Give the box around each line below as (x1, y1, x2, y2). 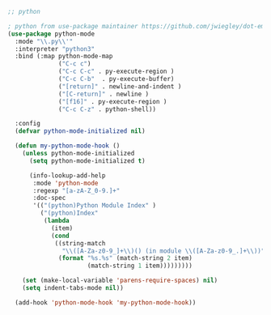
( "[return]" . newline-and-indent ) (58, 82, 182, 91)
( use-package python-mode (7, 29, 95, 38)
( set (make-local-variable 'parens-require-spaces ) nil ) (22, 276, 218, 285)
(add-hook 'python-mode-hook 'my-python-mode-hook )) (15, 298, 197, 307)
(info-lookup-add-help (28, 171, 106, 180)
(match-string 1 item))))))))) (87, 262, 193, 270)
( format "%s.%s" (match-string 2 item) (58, 254, 193, 262)
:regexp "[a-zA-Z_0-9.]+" (32, 186, 121, 194)
